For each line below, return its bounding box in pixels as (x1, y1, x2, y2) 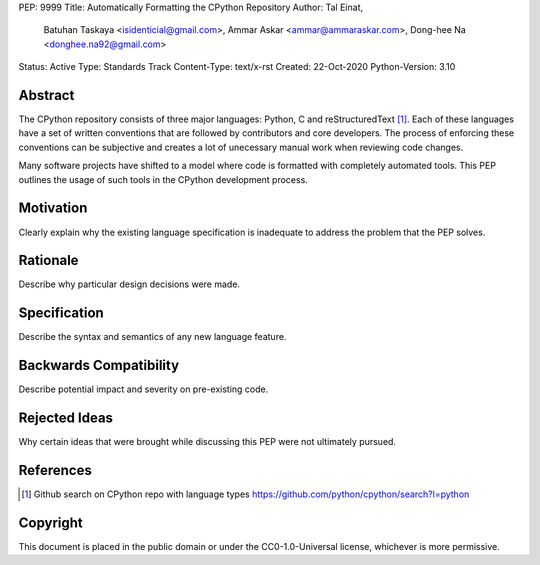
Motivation (18, 200, 88, 217)
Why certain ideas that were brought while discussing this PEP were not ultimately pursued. (18, 436, 397, 448)
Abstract (18, 86, 75, 104)
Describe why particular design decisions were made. (18, 278, 240, 290)
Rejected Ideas (18, 410, 114, 427)
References (18, 461, 92, 479)
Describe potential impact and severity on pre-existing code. (18, 383, 269, 395)
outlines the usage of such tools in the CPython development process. (18, 173, 309, 185)
